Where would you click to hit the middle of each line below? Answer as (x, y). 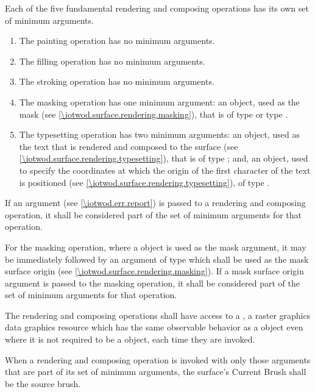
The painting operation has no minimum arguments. (117, 41)
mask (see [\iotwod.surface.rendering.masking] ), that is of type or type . (154, 114)
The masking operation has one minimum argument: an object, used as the (159, 102)
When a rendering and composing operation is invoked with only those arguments (158, 359)
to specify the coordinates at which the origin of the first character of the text (165, 170)
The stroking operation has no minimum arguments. (117, 81)
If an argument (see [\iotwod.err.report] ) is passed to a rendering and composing (155, 203)
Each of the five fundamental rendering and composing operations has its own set (157, 8)
